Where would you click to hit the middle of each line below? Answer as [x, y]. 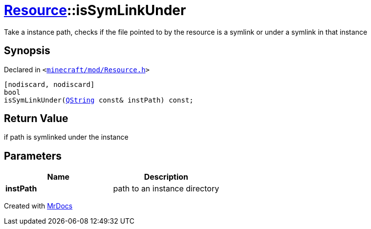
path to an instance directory [166, 189]
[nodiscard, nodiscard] [49, 84]
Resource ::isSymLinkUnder [95, 10]
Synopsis [27, 51]
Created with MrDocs [38, 206]
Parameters [33, 156]
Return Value [36, 119]
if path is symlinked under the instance [66, 137]
